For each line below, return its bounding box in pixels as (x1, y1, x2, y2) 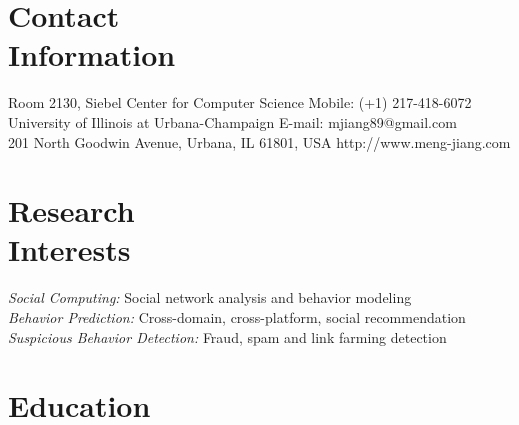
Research (8, 190, 135, 231)
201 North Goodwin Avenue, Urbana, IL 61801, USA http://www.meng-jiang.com (8, 131, 511, 152)
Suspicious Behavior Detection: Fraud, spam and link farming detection (8, 326, 447, 347)
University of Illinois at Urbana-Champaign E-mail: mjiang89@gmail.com (8, 111, 457, 132)
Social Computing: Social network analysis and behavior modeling (8, 287, 412, 308)
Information (8, 34, 176, 75)
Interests (8, 229, 131, 270)
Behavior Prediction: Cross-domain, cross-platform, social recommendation (8, 307, 466, 327)
